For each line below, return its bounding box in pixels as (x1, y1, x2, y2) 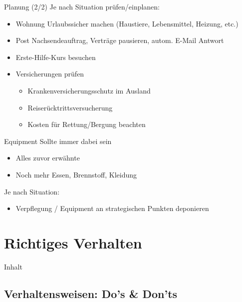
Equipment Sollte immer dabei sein (4, 135, 112, 146)
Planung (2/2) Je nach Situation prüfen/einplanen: (4, 1, 160, 11)
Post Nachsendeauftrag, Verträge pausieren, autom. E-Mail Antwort (15, 35, 224, 45)
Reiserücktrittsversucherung (27, 102, 113, 112)
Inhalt (4, 261, 22, 271)
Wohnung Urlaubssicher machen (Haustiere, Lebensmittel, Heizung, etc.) (15, 18, 239, 28)
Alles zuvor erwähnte (15, 152, 80, 163)
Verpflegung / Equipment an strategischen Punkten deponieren (15, 203, 209, 213)
